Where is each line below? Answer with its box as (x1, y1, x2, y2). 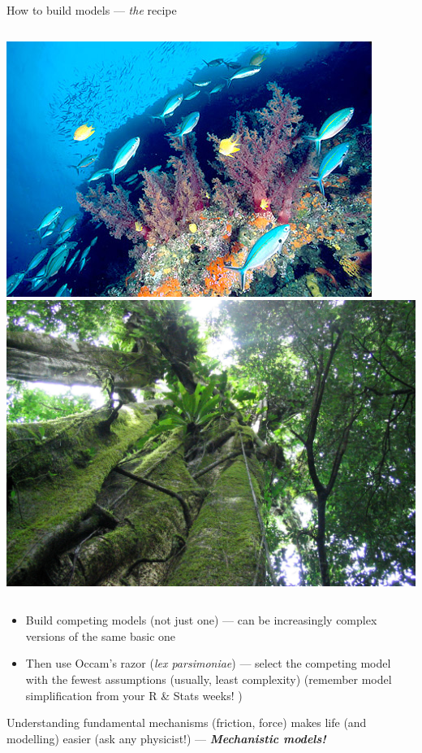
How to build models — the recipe (6, 2, 177, 18)
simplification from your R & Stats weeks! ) (25, 686, 243, 703)
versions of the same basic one (25, 627, 176, 644)
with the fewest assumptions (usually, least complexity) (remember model (25, 670, 392, 687)
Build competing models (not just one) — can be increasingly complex (25, 612, 377, 629)
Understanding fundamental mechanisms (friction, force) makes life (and (6, 714, 367, 731)
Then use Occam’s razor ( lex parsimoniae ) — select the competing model (25, 655, 391, 672)
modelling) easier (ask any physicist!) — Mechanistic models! (6, 729, 326, 746)
